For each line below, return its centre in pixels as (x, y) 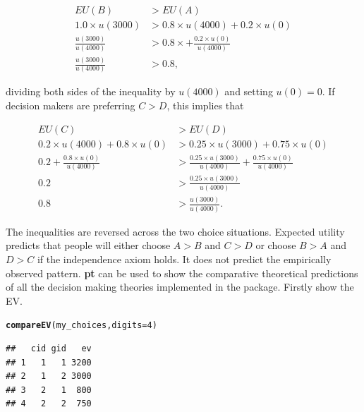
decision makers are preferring (71, 105)
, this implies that (205, 105)
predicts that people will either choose (88, 245)
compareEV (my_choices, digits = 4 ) (81, 326)
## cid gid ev (49, 348)
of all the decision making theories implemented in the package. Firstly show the (180, 287)
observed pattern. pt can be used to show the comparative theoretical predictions (182, 273)
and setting (249, 91)
